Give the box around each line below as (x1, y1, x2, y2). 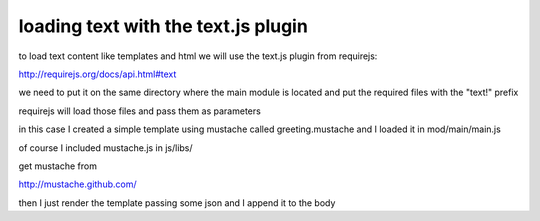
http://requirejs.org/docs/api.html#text (18, 68, 177, 80)
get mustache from (18, 160, 97, 172)
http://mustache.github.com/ (18, 178, 137, 190)
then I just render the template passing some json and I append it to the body (18, 196, 336, 209)
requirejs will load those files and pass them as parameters (18, 105, 262, 117)
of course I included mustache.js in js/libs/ (18, 141, 194, 154)
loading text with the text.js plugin (18, 15, 309, 37)
